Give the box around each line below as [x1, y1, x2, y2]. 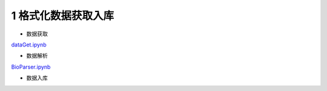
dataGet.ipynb [11, 41, 47, 48]
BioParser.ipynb [11, 63, 51, 71]
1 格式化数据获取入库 [11, 9, 114, 22]
